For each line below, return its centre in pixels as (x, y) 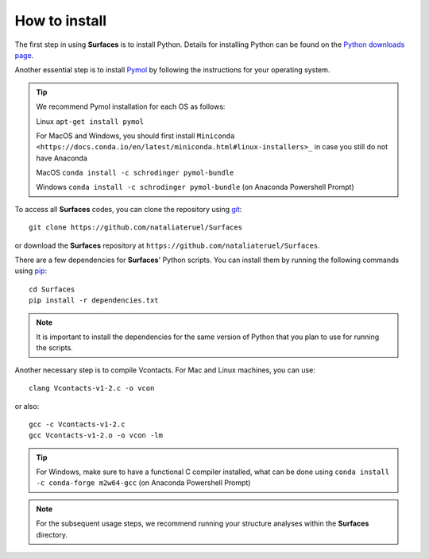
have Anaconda (62, 158)
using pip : (31, 271)
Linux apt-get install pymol (90, 121)
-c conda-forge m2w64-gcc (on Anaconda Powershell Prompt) (143, 483)
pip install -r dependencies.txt (94, 301)
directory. (52, 534)
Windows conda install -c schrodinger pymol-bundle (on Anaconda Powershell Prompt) (195, 187)
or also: (27, 406)
